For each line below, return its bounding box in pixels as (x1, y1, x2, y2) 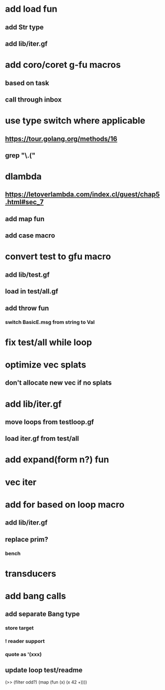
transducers (5, 568, 56, 579)
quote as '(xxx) (5, 651, 42, 658)
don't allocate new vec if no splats (5, 379, 112, 387)
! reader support (5, 638, 45, 645)
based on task (5, 79, 49, 87)
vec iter (5, 477, 37, 488)
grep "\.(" (5, 151, 36, 159)
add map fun (5, 214, 45, 223)
